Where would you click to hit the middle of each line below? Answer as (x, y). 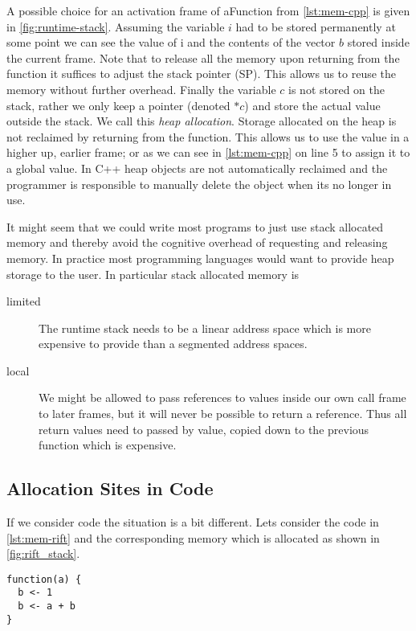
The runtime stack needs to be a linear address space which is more (205, 328)
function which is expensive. (108, 445)
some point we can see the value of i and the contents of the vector (171, 42)
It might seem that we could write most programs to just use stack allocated (195, 226)
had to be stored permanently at (316, 26)
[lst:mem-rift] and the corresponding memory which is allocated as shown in (193, 537)
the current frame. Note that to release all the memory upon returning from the (203, 57)
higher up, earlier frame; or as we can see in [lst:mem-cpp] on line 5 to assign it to (208, 152)
